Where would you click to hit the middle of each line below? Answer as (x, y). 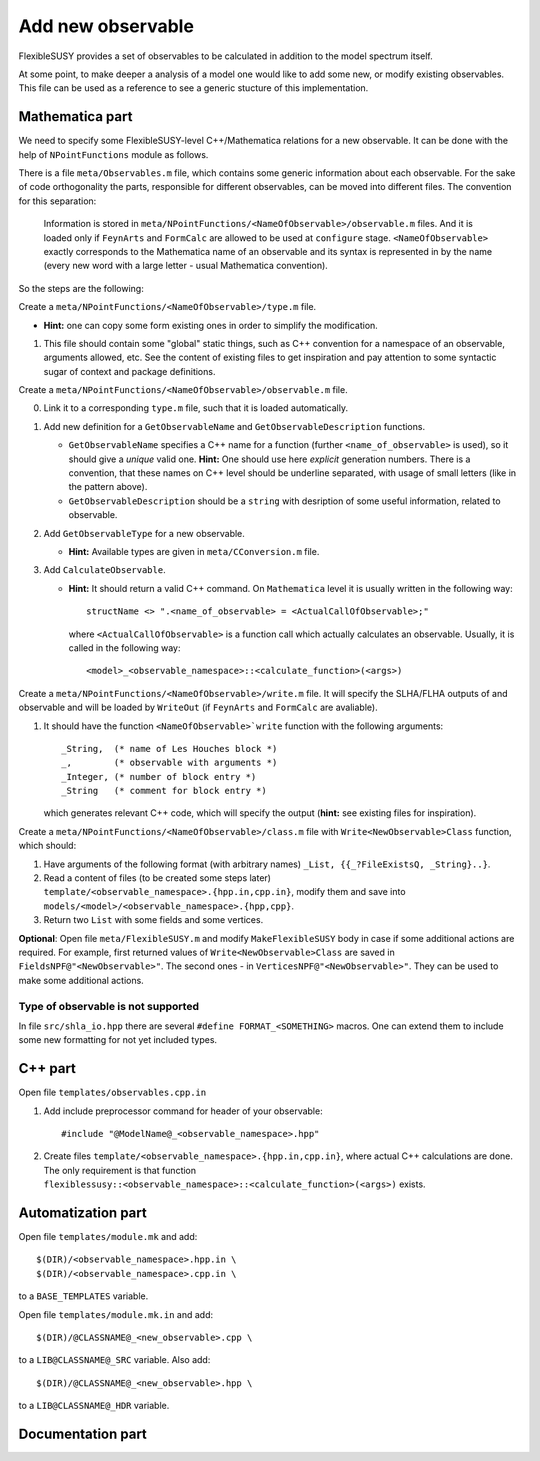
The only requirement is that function (120, 1170)
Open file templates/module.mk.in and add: (116, 1314)
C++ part (47, 1068)
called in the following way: (124, 647)
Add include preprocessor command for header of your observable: (183, 1111)
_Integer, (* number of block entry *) (159, 776)
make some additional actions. (81, 980)
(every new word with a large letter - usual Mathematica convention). (186, 266)
